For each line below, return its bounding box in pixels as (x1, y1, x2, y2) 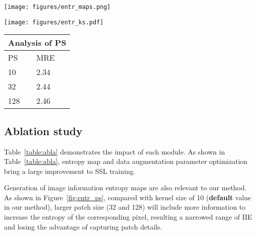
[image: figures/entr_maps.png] (4, 3, 111, 10)
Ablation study (4, 123, 83, 138)
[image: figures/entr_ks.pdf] (4, 18, 104, 26)
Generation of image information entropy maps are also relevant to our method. (4, 182, 247, 193)
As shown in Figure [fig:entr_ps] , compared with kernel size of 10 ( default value (4, 192, 251, 202)
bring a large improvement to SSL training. (4, 165, 135, 176)
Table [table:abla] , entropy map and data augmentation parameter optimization (4, 156, 248, 166)
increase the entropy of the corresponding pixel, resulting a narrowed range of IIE (4, 212, 253, 222)
